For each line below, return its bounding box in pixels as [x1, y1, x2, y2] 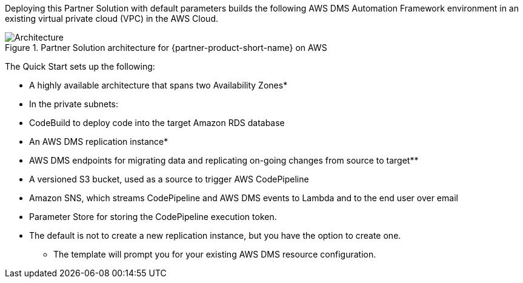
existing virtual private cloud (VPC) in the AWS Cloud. [5, 13, 218, 24]
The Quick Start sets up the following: [5, 61, 155, 72]
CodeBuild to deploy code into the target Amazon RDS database [29, 118, 285, 128]
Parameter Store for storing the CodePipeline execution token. [29, 211, 277, 222]
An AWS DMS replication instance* [29, 136, 168, 147]
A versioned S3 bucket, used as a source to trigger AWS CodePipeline [29, 174, 309, 184]
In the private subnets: [29, 99, 119, 109]
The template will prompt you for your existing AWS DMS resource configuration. [53, 249, 376, 259]
